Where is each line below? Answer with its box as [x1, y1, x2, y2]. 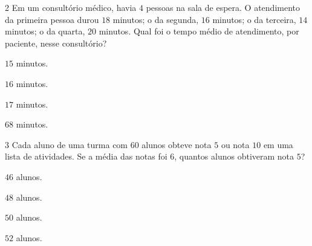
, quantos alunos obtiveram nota [174, 150, 294, 163]
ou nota [221, 138, 250, 151]
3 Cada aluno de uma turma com [5, 138, 128, 151]
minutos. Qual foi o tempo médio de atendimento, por [99, 25, 299, 37]
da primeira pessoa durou [5, 13, 99, 25]
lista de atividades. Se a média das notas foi [5, 150, 167, 163]
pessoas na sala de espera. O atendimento [146, 1, 300, 13]
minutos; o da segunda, [112, 13, 199, 25]
